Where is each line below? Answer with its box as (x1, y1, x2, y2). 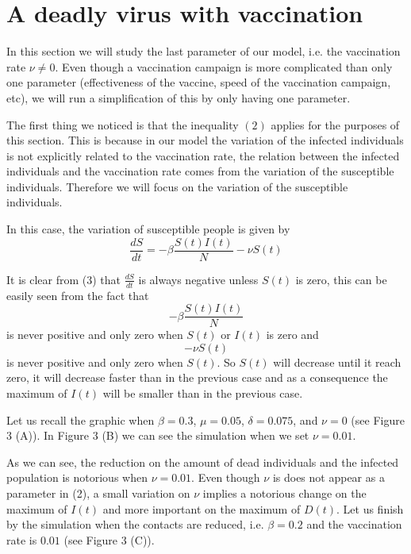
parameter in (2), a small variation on (6, 484, 190, 501)
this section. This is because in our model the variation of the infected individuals (6, 132, 404, 148)
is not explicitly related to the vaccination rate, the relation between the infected (6, 147, 400, 164)
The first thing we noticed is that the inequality (6, 116, 239, 133)
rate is (6, 531, 37, 548)
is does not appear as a (272, 469, 385, 486)
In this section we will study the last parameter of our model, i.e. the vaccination (6, 43, 401, 60)
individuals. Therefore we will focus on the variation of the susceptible (6, 178, 348, 194)
